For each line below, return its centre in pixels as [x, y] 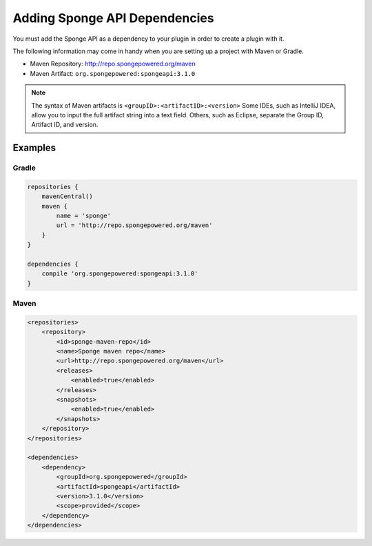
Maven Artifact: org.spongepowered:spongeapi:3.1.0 [113, 73]
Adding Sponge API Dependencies [113, 18]
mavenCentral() [67, 196]
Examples [34, 148]
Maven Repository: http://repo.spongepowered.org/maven [113, 64]
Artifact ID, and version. [65, 125]
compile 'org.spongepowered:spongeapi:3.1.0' [120, 274]
